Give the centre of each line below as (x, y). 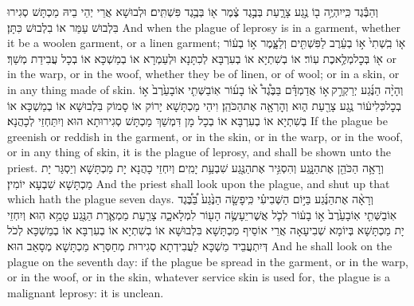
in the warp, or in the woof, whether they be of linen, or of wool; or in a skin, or (203, 74)
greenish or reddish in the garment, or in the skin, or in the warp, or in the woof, (205, 136)
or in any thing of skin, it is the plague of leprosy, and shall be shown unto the (199, 152)
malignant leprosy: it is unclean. (86, 292)
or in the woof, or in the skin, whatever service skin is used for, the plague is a (199, 277)
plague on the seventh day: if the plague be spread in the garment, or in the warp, (208, 261)
